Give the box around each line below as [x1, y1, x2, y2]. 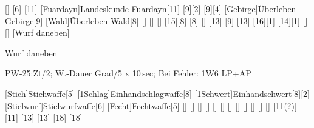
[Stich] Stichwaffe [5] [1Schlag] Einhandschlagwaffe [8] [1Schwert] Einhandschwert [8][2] [5, 87, 310, 99]
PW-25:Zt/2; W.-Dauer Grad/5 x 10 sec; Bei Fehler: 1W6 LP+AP [5, 67, 251, 79]
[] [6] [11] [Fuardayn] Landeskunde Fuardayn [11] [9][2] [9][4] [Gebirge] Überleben [5, 2, 296, 15]
